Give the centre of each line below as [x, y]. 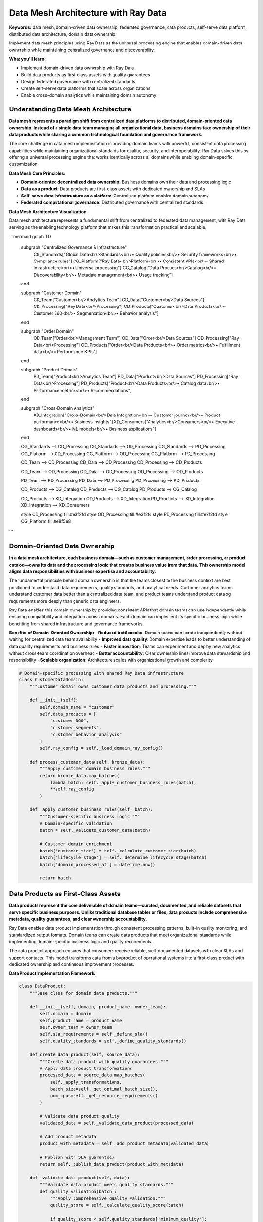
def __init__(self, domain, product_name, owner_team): [98, 1007]
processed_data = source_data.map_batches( [93, 1075]
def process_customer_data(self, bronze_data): [87, 762]
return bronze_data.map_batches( [80, 775]
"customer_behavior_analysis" [86, 735]
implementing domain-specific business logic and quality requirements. [81, 941]
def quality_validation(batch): [78, 1192]
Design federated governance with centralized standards [78, 82]
